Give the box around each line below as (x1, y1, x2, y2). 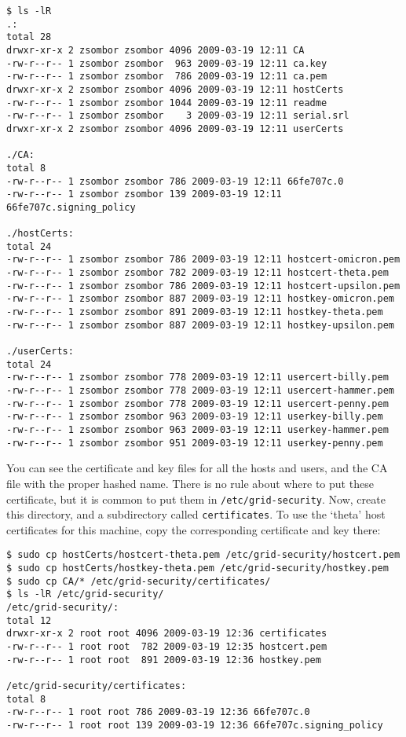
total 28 (6, 31, 52, 43)
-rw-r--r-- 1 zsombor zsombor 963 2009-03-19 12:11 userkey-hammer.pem (6, 424, 389, 435)
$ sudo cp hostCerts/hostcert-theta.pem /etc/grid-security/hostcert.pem (6, 549, 401, 561)
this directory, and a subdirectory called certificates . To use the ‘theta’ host (6, 506, 386, 522)
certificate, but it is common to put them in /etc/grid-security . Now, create (6, 490, 386, 507)
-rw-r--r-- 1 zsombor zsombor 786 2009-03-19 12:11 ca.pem (6, 71, 327, 82)
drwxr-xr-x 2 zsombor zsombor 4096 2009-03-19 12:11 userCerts (6, 123, 344, 134)
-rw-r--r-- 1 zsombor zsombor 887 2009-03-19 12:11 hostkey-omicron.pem (6, 293, 394, 305)
